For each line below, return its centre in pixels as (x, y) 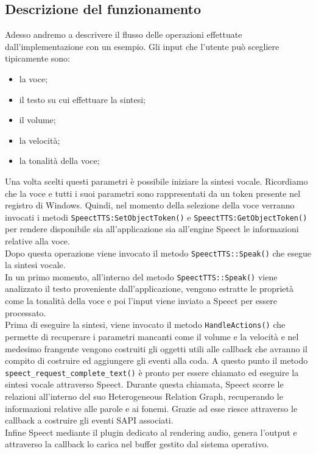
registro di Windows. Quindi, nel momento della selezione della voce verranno (150, 205)
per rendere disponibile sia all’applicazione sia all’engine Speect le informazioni (152, 229)
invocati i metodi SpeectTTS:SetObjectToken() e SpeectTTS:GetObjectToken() (156, 217)
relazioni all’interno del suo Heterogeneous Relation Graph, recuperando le (144, 396)
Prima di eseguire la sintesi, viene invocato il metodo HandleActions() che (145, 325)
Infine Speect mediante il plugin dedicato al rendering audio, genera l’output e (151, 432)
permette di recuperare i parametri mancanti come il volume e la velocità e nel (152, 336)
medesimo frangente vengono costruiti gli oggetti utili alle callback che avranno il (156, 348)
